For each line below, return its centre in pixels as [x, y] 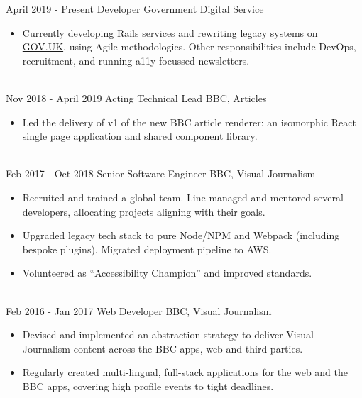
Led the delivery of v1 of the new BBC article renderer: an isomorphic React [189, 122]
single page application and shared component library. [140, 136]
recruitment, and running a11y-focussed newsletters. [136, 60]
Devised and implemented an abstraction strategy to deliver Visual [168, 335]
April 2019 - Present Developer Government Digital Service [135, 9]
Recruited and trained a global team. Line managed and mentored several [183, 197]
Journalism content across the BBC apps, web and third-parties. [163, 348]
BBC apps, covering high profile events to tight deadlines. [148, 386]
